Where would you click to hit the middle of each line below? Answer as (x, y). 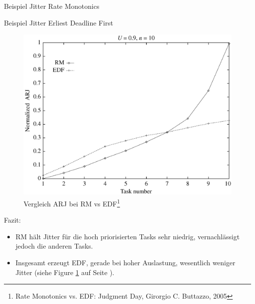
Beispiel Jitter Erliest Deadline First (59, 22)
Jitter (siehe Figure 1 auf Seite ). (65, 272)
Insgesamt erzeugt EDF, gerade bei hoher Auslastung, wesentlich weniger (125, 262)
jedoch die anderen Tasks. (54, 246)
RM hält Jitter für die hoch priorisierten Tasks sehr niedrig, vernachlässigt (127, 236)
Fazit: (13, 220)
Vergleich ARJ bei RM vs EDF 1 (72, 203)
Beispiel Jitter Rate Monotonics (52, 6)
